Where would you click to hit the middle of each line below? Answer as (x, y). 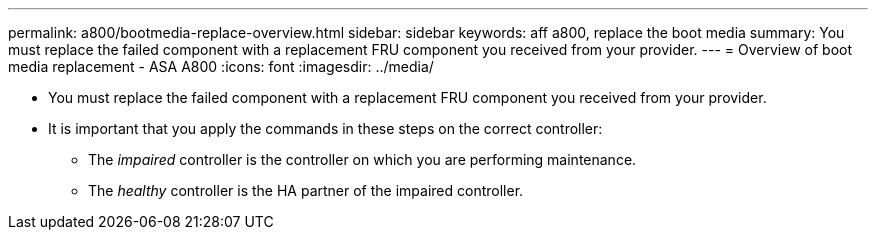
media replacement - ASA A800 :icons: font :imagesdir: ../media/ (221, 66)
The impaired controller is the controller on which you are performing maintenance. (362, 159)
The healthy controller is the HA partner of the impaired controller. (306, 190)
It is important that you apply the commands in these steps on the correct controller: (325, 128)
